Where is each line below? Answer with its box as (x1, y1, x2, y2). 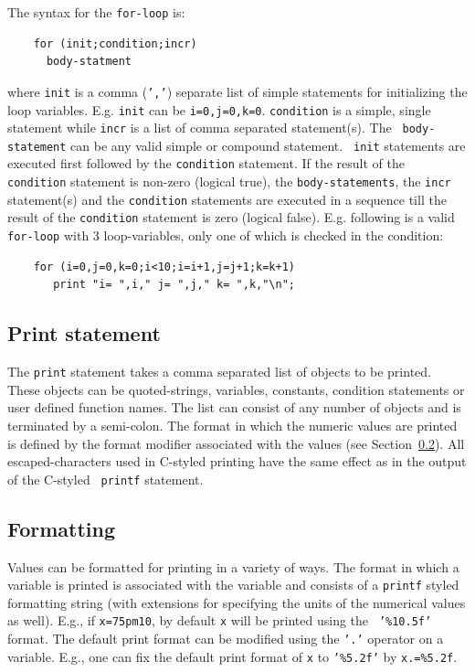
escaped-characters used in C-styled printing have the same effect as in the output (7, 452, 467, 471)
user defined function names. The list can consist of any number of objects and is (7, 398, 461, 417)
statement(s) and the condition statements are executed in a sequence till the (7, 189, 447, 208)
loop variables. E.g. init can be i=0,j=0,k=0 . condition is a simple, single (7, 100, 431, 119)
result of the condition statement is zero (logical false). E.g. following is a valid (7, 208, 455, 227)
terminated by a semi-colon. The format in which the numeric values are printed (7, 415, 458, 434)
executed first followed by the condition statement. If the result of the (7, 154, 405, 173)
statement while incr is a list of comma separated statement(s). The (7, 118, 392, 137)
